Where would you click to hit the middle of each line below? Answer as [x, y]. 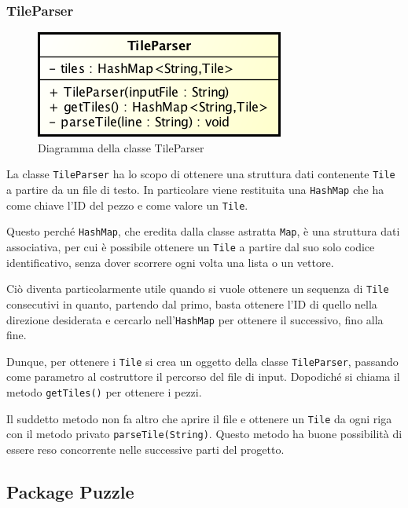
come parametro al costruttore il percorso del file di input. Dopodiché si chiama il [203, 376]
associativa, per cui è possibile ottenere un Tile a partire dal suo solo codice [191, 247]
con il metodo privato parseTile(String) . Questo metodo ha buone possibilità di [204, 434]
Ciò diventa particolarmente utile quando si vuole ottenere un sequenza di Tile [198, 289]
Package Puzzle [70, 491]
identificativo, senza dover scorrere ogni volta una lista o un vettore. [170, 262]
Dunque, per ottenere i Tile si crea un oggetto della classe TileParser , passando [202, 361]
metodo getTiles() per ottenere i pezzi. [104, 392]
